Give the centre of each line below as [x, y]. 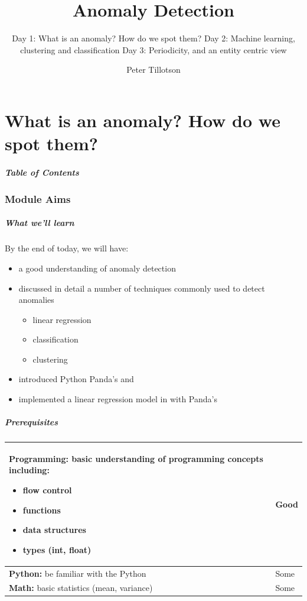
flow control [47, 489]
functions [42, 510]
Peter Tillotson [153, 70]
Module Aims [38, 198]
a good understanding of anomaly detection [97, 268]
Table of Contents [42, 172]
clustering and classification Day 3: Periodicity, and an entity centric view [153, 49]
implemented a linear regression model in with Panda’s [118, 399]
